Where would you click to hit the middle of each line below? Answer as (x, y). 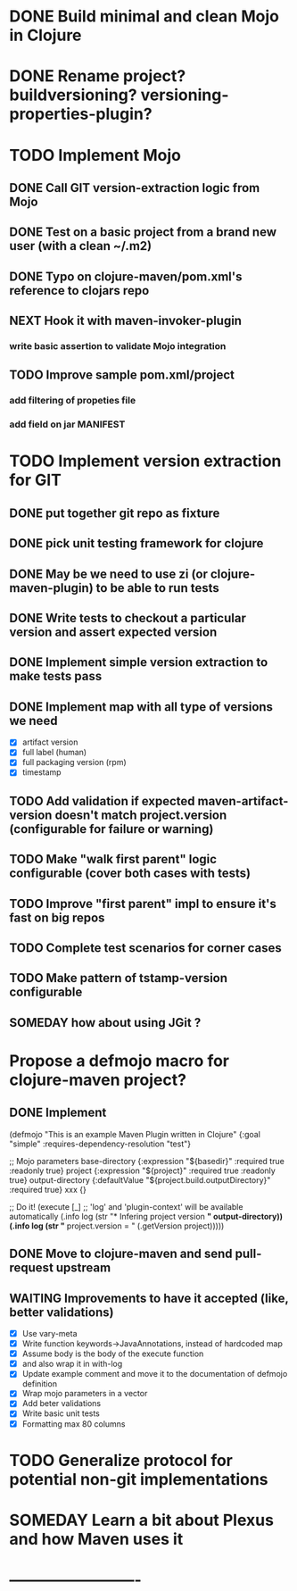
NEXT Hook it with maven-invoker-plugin (126, 321)
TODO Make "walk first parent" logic (113, 859)
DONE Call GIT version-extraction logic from (135, 188)
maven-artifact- (243, 801)
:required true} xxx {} (48, 1189)
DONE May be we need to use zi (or (108, 574)
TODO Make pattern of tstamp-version (119, 978)
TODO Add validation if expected (102, 801)
